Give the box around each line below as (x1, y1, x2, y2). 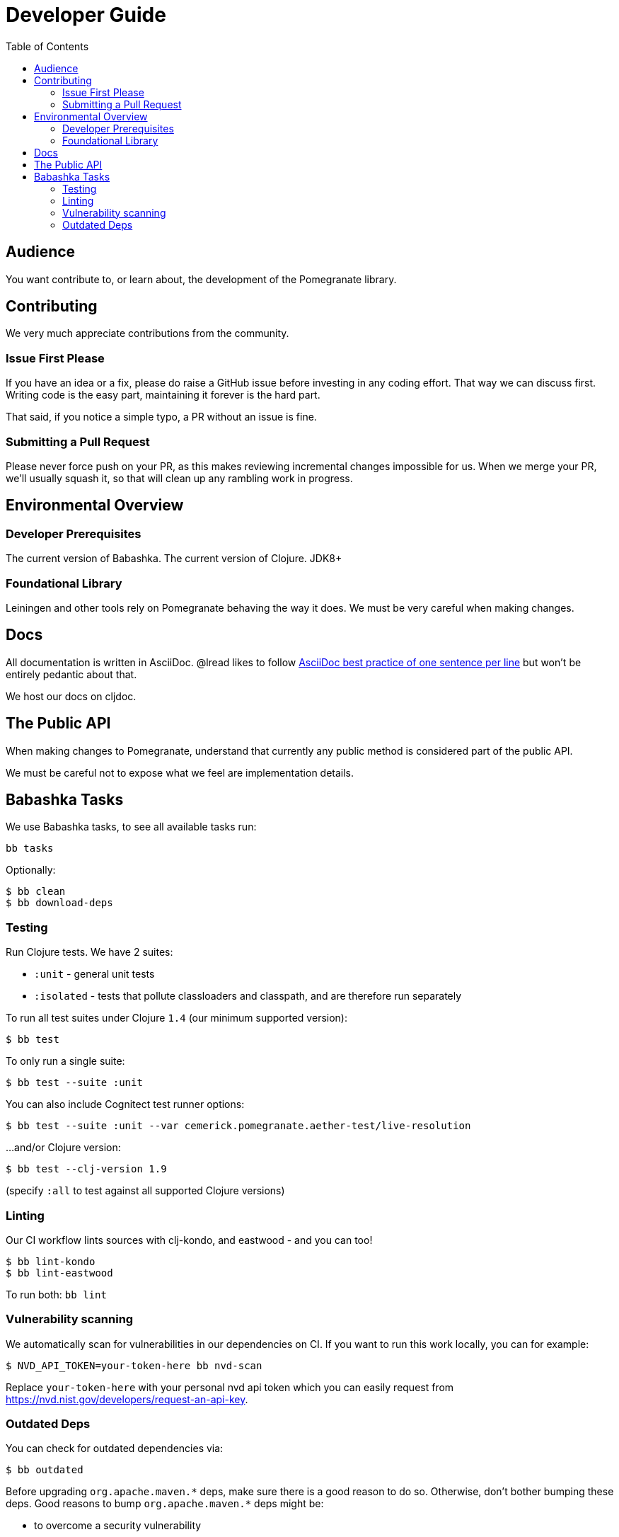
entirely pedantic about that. (6, 668, 137, 680)
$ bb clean (6, 886, 66, 898)
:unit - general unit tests (34, 968, 155, 981)
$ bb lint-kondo (6, 1255, 96, 1267)
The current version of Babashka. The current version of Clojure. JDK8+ (6, 552, 342, 565)
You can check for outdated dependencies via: (6, 1442, 224, 1455)
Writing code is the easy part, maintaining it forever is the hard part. (6, 389, 320, 401)
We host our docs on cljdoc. (6, 690, 137, 702)
